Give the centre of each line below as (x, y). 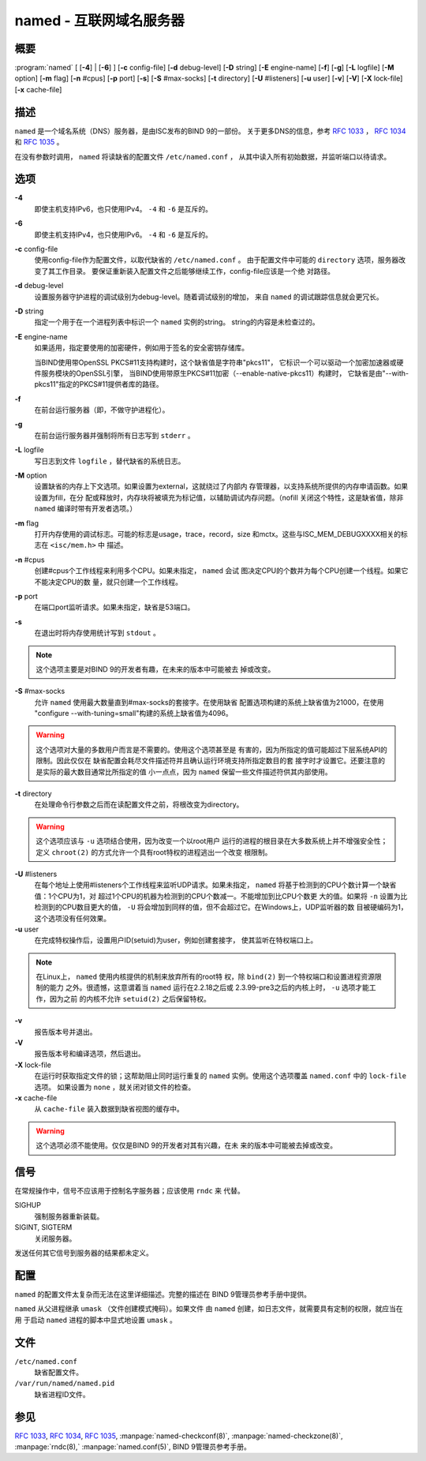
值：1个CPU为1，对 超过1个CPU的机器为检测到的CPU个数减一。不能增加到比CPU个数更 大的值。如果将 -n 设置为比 (221, 896)
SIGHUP (28, 1205)
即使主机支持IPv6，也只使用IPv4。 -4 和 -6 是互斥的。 (123, 208)
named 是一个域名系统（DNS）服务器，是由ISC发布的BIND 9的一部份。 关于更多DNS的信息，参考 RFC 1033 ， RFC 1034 (210, 131)
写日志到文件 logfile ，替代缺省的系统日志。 (110, 461)
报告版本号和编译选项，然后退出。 (90, 1054)
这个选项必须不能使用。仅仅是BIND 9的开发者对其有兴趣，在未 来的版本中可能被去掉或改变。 (187, 1145)
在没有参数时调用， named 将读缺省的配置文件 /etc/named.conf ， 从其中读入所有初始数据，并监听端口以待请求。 (203, 156)
